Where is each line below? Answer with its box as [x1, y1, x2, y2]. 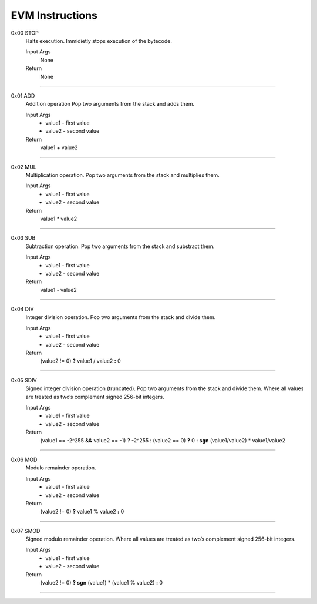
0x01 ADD [11, 92, 35, 99]
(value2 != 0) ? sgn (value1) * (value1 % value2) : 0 [40, 579, 163, 586]
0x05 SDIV [11, 377, 38, 384]
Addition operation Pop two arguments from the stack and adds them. [25, 100, 195, 108]
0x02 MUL [11, 163, 36, 170]
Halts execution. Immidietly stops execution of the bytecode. [25, 37, 173, 44]
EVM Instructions [11, 9, 98, 22]
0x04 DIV [11, 306, 34, 313]
